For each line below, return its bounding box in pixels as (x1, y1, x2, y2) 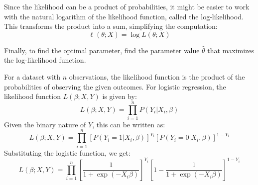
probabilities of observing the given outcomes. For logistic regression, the (4, 81, 226, 92)
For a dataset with (4, 71, 61, 82)
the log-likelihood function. (4, 55, 86, 65)
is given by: (102, 91, 137, 101)
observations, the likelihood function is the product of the (69, 71, 245, 82)
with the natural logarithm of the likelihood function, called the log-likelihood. (4, 11, 244, 21)
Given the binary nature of (4, 119, 86, 129)
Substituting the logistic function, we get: (4, 147, 130, 158)
